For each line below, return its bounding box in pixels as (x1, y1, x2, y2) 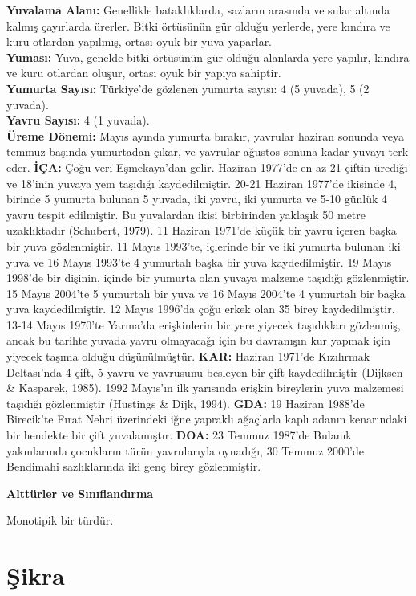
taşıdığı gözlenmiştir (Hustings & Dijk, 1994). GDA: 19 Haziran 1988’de (6, 394, 365, 411)
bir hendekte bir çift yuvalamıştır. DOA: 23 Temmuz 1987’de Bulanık (6, 427, 352, 443)
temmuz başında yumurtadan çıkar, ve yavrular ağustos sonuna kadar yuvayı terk (6, 143, 409, 160)
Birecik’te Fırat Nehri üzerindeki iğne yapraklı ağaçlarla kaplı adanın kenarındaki (6, 410, 407, 427)
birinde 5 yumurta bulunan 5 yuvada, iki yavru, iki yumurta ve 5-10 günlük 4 (6, 190, 388, 207)
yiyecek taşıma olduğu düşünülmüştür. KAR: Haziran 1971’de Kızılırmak (6, 348, 370, 365)
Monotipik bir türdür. (6, 512, 114, 529)
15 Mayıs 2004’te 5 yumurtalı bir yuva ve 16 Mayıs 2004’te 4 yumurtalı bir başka (6, 284, 406, 301)
